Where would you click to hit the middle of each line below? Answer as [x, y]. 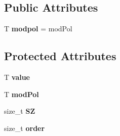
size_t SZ [20, 111]
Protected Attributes [60, 56]
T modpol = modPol [38, 29]
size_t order [25, 128]
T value [17, 77]
